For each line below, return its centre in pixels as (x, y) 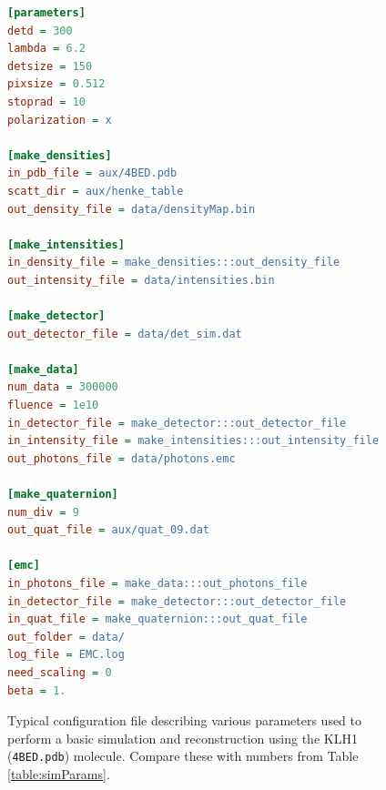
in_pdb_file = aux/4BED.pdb (92, 173)
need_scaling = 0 (60, 672)
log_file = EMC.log (66, 655)
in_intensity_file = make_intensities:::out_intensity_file (193, 441)
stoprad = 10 (46, 101)
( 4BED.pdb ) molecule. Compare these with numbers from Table (183, 756)
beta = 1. (37, 690)
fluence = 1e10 (53, 405)
